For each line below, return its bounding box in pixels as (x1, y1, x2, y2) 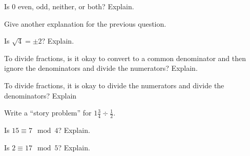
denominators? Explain (4, 90, 77, 101)
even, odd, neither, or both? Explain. (17, 1, 134, 11)
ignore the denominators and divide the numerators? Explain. (4, 63, 198, 73)
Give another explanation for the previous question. (4, 18, 166, 29)
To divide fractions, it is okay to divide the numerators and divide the (4, 80, 224, 90)
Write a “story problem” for (4, 107, 92, 118)
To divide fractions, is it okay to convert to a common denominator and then (4, 52, 246, 63)
